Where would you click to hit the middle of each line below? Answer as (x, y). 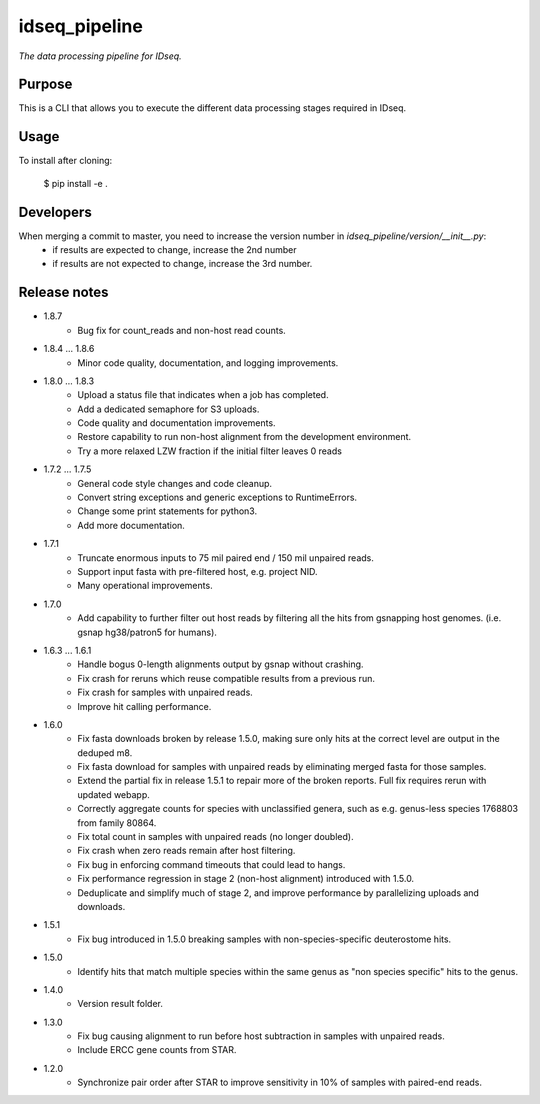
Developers (55, 211)
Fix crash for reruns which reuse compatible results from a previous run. (226, 678)
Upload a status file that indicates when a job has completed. (203, 395)
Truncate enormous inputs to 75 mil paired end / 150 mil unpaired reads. (226, 557)
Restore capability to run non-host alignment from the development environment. (244, 437)
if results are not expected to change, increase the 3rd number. (182, 264)
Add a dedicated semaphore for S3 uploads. (168, 409)
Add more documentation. (131, 525)
